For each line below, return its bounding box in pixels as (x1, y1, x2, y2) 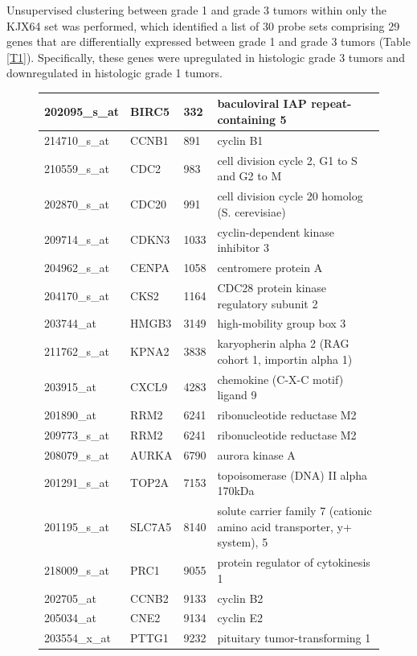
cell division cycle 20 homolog (217, 188, 363, 204)
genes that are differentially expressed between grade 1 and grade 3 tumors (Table (6, 33, 411, 50)
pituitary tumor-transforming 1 (217, 629, 371, 646)
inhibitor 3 (217, 239, 270, 256)
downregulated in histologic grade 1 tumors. (6, 64, 223, 81)
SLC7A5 (130, 518, 172, 534)
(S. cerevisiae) (217, 203, 286, 220)
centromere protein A (217, 259, 323, 276)
